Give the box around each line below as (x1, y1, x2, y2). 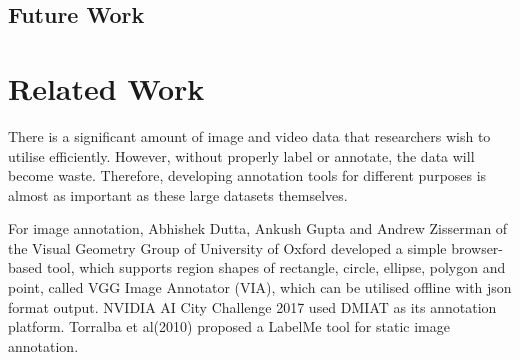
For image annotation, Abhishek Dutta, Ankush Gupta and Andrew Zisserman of (8, 218, 508, 239)
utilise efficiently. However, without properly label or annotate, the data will (8, 145, 475, 166)
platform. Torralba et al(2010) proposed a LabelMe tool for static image (8, 316, 450, 337)
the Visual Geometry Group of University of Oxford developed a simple (8, 237, 447, 258)
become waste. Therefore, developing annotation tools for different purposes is (8, 165, 487, 186)
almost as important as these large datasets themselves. (8, 184, 348, 205)
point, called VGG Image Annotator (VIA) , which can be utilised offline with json (8, 277, 512, 298)
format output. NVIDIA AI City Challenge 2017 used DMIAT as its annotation (8, 296, 497, 317)
